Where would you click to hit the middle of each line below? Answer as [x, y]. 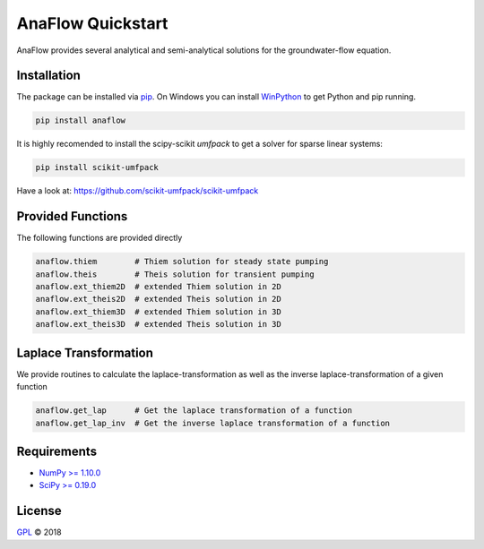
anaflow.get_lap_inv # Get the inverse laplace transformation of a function [212, 423]
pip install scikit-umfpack [97, 167]
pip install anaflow [80, 120]
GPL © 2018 [39, 532]
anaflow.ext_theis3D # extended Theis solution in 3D [158, 324]
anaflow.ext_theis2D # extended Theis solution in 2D [158, 299]
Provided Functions [72, 216]
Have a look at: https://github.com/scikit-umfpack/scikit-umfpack [138, 191]
